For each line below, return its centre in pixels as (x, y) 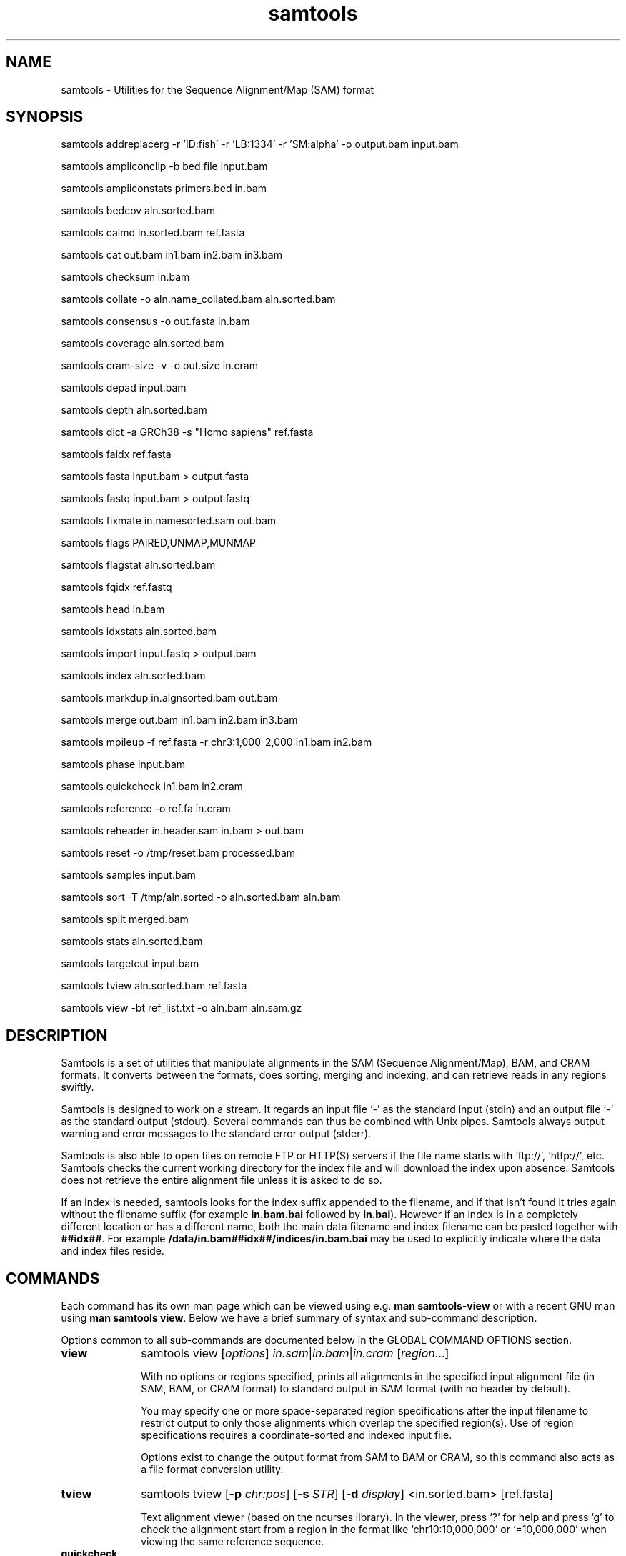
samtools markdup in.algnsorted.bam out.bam (169, 698)
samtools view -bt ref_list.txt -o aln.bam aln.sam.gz (182, 1008)
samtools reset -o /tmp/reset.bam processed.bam (178, 853)
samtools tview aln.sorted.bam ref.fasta (154, 986)
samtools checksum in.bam (125, 277)
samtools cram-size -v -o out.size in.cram (159, 366)
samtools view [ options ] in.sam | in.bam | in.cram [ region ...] (295, 1353)
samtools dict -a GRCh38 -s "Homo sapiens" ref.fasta (187, 432)
